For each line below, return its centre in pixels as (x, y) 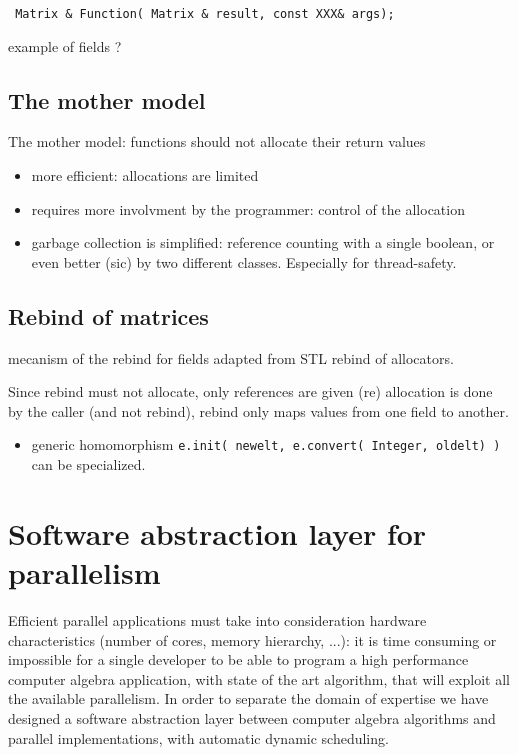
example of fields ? (65, 45)
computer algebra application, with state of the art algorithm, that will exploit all (259, 678)
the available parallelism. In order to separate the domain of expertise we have (248, 698)
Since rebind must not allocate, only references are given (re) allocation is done (250, 391)
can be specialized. (88, 464)
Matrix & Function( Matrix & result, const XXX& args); (205, 14)
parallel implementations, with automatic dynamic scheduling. (198, 737)
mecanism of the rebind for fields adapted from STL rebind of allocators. (231, 357)
